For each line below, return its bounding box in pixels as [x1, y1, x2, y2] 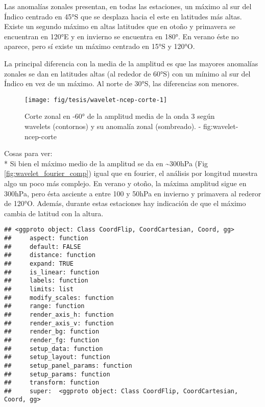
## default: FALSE [4, 243, 81, 250]
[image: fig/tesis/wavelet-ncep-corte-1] [25, 96, 167, 104]
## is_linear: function [4, 268, 100, 276]
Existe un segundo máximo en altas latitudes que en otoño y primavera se [4, 21, 235, 32]
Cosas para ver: [4, 148, 53, 159]
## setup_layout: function [4, 353, 110, 361]
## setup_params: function [4, 370, 110, 378]
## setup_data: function [4, 345, 103, 352]
